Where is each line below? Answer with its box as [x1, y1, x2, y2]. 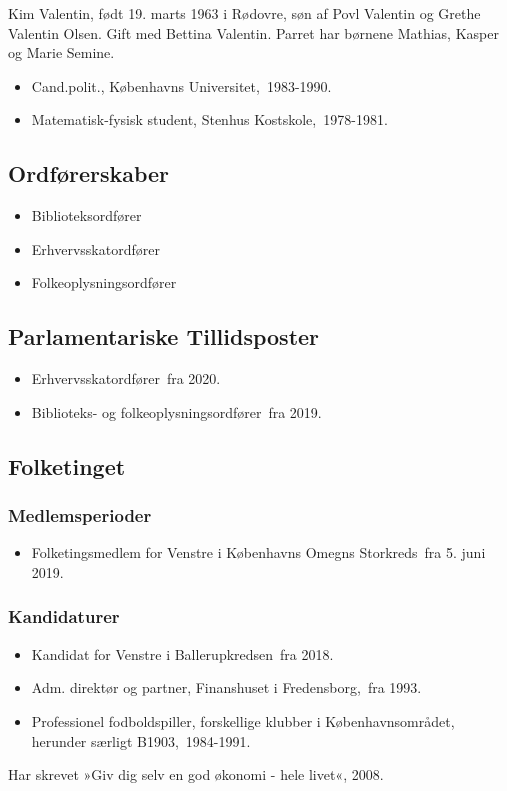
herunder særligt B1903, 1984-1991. [31, 730, 251, 751]
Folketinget [8, 450, 126, 481]
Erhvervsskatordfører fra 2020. [31, 368, 221, 389]
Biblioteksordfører [31, 205, 142, 226]
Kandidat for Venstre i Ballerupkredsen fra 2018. [31, 643, 334, 664]
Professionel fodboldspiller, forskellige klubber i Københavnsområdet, [31, 710, 455, 731]
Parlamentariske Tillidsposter [8, 321, 320, 352]
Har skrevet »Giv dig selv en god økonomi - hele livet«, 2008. [8, 764, 384, 785]
